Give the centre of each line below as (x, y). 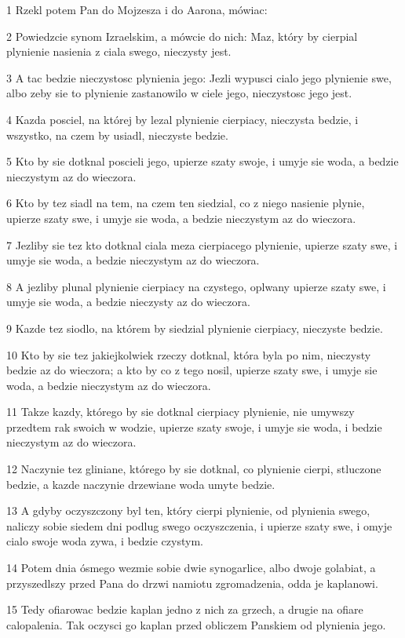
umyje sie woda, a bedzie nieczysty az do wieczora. (128, 302)
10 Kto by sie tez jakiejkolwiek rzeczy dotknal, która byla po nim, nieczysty (189, 354)
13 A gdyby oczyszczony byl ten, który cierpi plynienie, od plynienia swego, (188, 510)
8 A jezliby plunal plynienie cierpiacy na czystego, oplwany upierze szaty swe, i (196, 286)
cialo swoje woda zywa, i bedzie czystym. (105, 541)
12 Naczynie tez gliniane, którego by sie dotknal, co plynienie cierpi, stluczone (194, 469)
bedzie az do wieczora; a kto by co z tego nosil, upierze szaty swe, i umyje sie (192, 370)
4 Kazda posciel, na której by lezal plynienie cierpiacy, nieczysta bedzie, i (182, 119)
